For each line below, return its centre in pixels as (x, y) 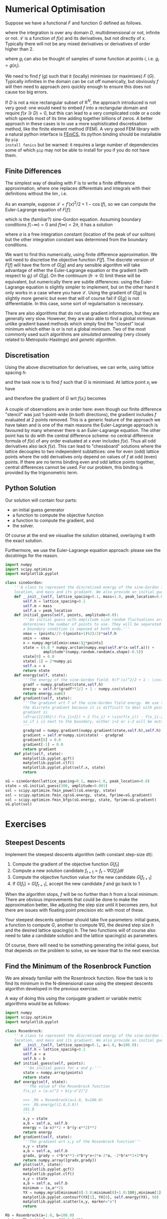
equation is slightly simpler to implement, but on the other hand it (92, 287)
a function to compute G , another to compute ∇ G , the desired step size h (80, 925)
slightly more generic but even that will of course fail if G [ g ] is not (72, 298)
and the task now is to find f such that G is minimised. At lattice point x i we (81, 383)
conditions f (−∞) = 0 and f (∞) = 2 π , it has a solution (59, 224)
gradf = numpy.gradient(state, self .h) (63, 685)
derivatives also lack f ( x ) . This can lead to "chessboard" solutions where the (83, 446)
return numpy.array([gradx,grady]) (60, 1160)
